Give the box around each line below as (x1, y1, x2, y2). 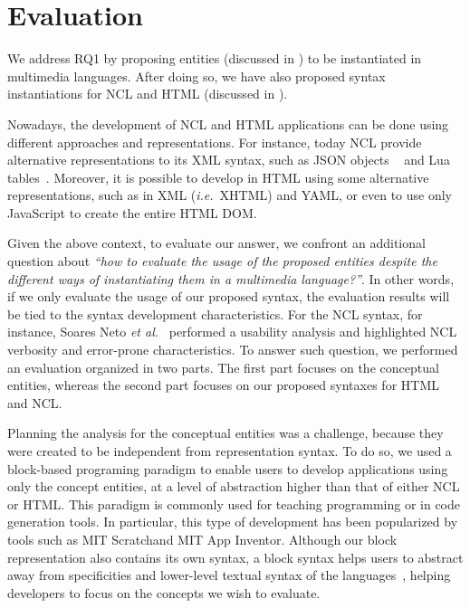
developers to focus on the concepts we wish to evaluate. (7, 583, 321, 602)
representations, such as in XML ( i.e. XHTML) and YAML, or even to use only (7, 185, 452, 204)
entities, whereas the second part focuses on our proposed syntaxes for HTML (7, 375, 439, 394)
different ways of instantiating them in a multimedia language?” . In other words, (7, 269, 455, 288)
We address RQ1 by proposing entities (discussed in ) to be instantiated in (7, 49, 422, 68)
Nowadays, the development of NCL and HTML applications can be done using (7, 114, 449, 133)
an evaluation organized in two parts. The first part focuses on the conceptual (7, 357, 439, 376)
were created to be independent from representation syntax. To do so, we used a (7, 442, 452, 460)
